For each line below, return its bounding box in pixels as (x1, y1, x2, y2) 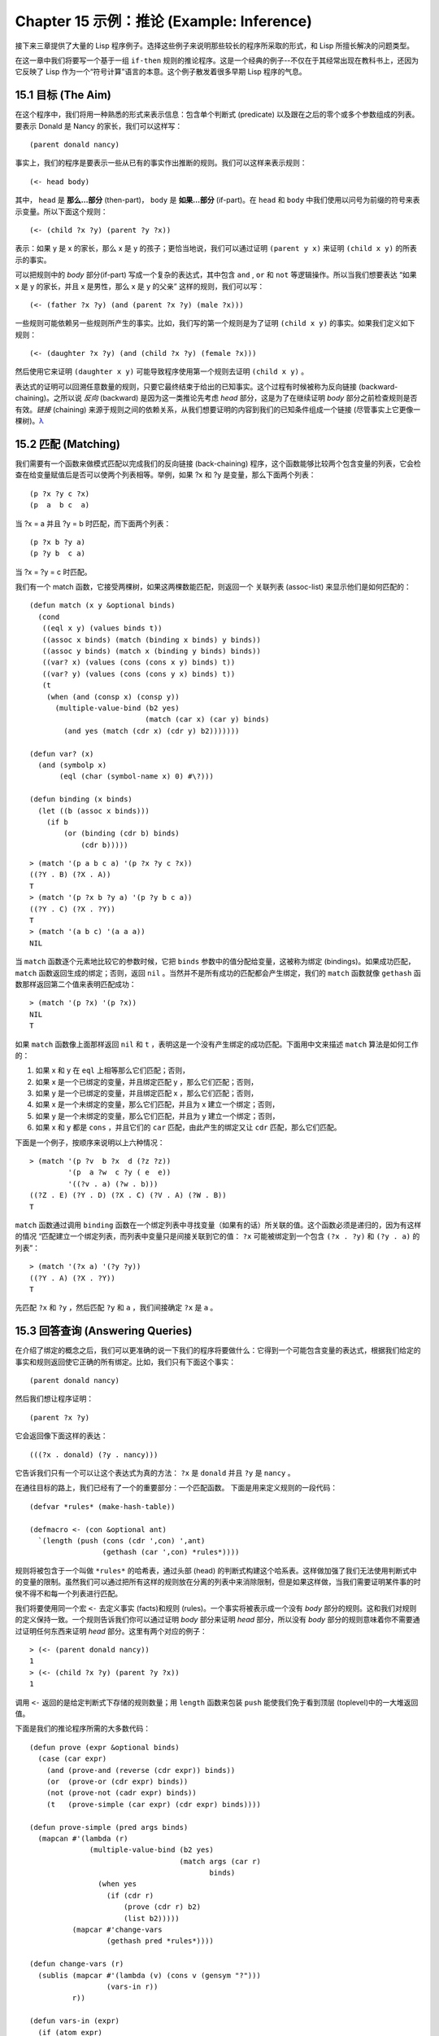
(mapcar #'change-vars (72, 1925, 163, 1934)
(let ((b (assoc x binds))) (37, 806, 150, 815)
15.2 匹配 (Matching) (15, 437, 121, 451)
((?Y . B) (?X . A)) (29, 870, 111, 880)
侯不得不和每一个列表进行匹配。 (15, 1588, 122, 1598)
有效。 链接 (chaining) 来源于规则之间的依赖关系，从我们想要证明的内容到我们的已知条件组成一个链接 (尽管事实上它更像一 (15, 404, 421, 415)
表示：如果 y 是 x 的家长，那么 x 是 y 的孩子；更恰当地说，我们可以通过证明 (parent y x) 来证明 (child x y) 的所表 (15, 244, 418, 253)
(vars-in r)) (106, 1982, 159, 1991)
